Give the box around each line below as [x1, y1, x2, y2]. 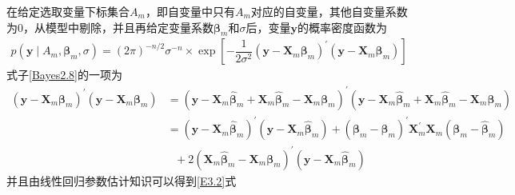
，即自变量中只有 [145, 3, 235, 19]
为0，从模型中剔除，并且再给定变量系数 [6, 18, 214, 35]
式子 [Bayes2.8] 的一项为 [6, 66, 122, 83]
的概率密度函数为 [297, 18, 387, 35]
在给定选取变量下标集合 [6, 3, 130, 19]
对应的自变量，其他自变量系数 [250, 3, 408, 19]
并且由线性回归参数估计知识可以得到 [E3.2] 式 [6, 172, 237, 189]
